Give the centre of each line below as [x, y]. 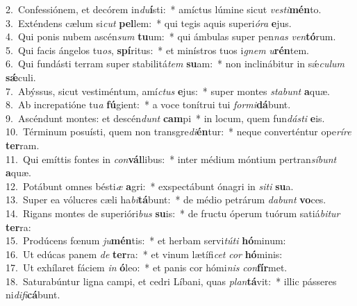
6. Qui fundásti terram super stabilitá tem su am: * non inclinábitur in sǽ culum [175, 63]
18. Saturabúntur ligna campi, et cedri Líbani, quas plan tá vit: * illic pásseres [171, 281]
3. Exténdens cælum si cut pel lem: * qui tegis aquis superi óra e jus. [149, 23]
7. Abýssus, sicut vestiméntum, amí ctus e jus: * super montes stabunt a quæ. [168, 91]
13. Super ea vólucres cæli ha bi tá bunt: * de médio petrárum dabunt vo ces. [166, 199]
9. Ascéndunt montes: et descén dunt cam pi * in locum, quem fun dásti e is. [165, 118]
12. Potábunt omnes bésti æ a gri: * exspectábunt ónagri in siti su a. [150, 186]
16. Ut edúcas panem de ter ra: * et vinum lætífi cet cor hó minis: [144, 254]
